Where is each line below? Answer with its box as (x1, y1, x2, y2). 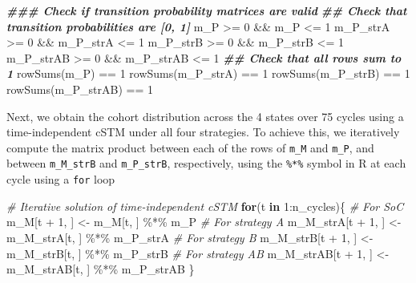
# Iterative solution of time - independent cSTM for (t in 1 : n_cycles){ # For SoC (6, 197, 404, 214)
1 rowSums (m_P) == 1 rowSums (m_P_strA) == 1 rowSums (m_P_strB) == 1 (6, 65, 410, 82)
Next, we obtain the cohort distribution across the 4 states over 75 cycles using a (6, 107, 404, 124)
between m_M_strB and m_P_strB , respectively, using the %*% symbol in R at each (6, 155, 406, 172)
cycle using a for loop (6, 171, 115, 188)
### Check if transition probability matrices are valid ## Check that (6, 2, 407, 18)
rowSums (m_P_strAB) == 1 (6, 80, 154, 97)
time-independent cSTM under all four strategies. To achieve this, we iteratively (6, 123, 400, 140)
